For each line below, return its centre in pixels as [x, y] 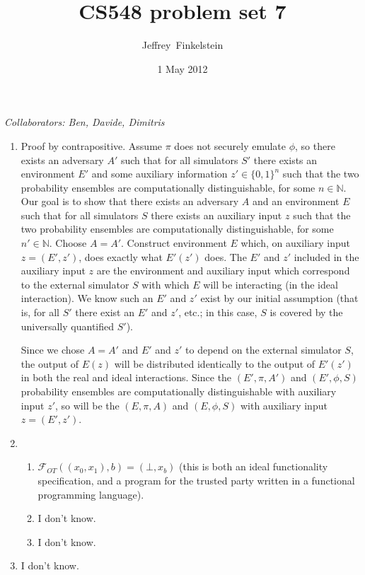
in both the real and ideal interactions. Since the [126, 377]
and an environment [296, 201]
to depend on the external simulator [263, 350]
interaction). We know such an [87, 298]
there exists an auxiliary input [216, 215]
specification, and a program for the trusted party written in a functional [196, 480]
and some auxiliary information [160, 174]
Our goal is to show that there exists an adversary [130, 201]
